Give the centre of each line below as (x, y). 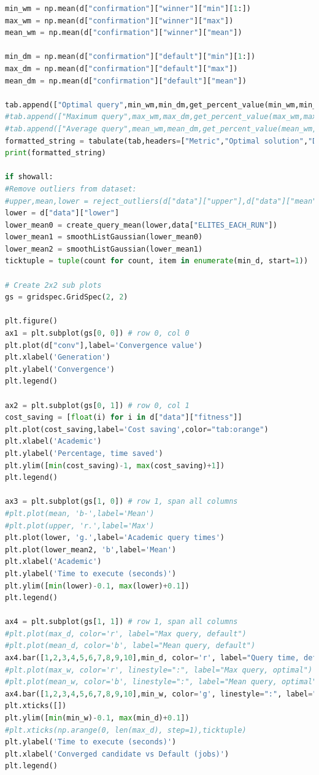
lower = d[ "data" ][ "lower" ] (62, 213)
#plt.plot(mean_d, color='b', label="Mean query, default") (130, 646)
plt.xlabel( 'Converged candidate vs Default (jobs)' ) (117, 754)
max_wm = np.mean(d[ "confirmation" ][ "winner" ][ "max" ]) (119, 21)
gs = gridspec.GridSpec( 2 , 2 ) (67, 297)
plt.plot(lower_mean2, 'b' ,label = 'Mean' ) (91, 549)
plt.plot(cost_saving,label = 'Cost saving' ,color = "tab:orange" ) (137, 429)
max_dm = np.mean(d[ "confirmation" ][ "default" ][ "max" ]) (121, 68)
